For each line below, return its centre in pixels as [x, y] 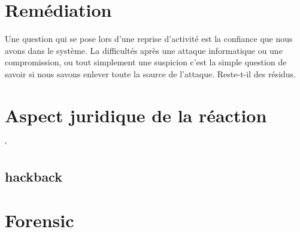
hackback [34, 176]
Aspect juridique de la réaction [136, 115]
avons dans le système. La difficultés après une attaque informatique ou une [144, 50]
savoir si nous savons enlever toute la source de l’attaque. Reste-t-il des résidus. [150, 73]
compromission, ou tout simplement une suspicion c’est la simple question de [146, 62]
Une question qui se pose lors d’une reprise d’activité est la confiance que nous [149, 39]
